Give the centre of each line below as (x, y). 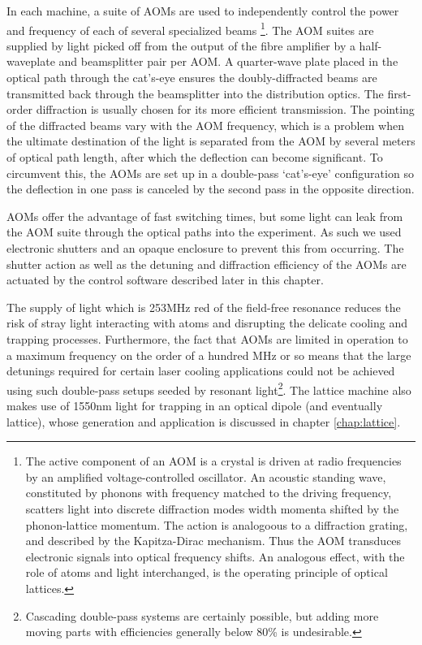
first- (399, 93)
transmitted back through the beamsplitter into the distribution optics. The (195, 93)
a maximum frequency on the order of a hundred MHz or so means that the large (209, 355)
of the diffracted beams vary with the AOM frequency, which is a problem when (205, 125)
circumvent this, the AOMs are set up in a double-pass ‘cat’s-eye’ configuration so (210, 173)
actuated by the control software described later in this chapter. (165, 280)
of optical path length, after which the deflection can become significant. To (195, 157)
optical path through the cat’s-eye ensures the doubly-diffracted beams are (192, 78)
